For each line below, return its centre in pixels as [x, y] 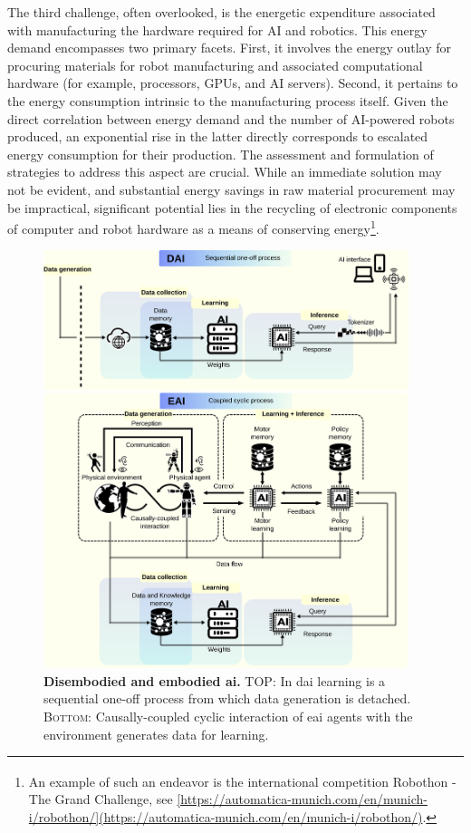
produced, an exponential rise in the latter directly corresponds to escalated [218, 136]
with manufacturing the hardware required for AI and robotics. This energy [217, 29]
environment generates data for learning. [156, 734]
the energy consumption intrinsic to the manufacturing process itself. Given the [228, 100]
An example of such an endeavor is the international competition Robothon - [242, 781]
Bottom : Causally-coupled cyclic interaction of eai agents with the [228, 716]
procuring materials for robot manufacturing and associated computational [215, 65]
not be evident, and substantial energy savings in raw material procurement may [231, 189]
